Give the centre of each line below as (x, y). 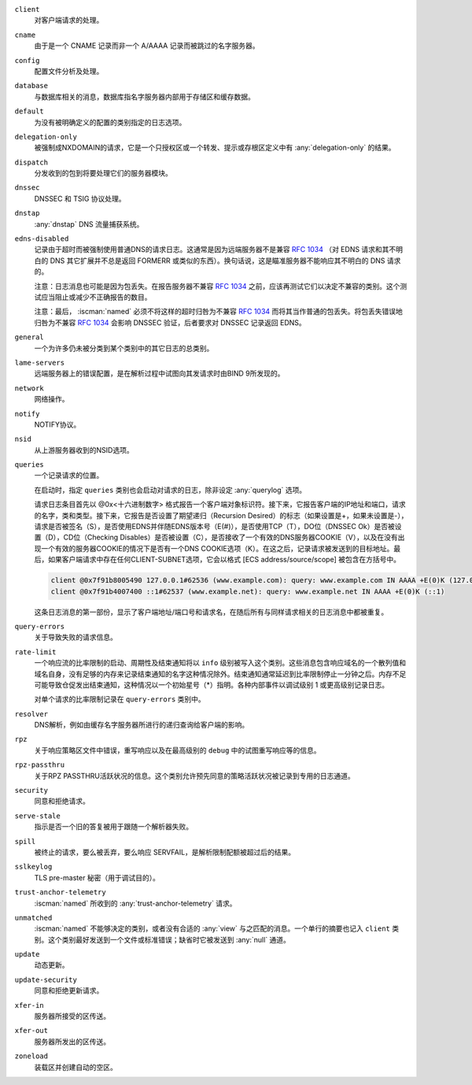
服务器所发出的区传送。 (72, 1041)
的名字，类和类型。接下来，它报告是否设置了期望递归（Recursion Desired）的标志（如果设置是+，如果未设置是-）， (221, 515)
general (29, 337)
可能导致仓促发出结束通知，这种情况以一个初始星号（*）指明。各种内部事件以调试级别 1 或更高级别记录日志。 (212, 684)
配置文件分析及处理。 (69, 71)
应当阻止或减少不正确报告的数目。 (96, 297)
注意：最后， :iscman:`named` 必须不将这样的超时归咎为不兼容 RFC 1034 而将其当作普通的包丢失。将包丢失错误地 (218, 312)
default (29, 111)
